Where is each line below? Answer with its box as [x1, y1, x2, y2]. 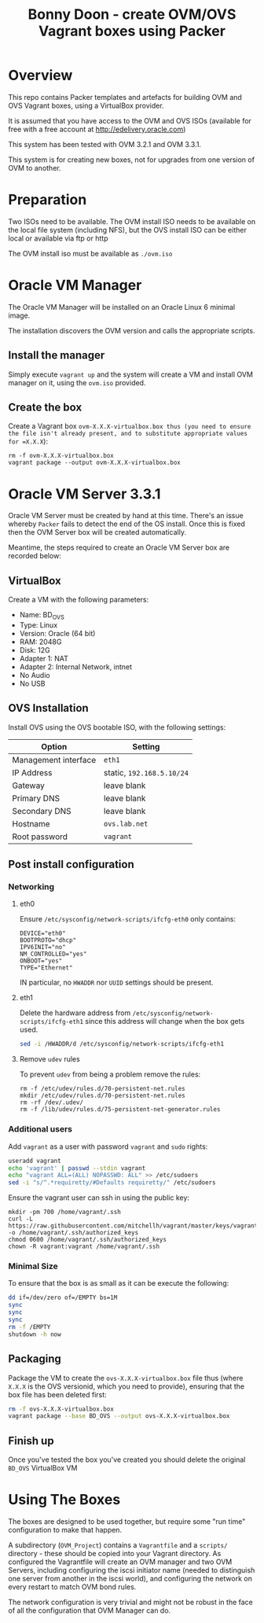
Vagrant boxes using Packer [38, 22, 226, 40]
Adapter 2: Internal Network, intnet [19, 662, 132, 672]
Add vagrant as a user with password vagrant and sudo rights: [8, 1142, 208, 1151]
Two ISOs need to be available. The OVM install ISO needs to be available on [8, 216, 256, 226]
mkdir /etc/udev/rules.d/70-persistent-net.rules [19, 1091, 186, 1100]
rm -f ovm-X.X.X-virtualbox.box [8, 452, 114, 460]
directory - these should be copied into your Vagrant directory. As [8, 1549, 222, 1559]
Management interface [12, 754, 97, 765]
